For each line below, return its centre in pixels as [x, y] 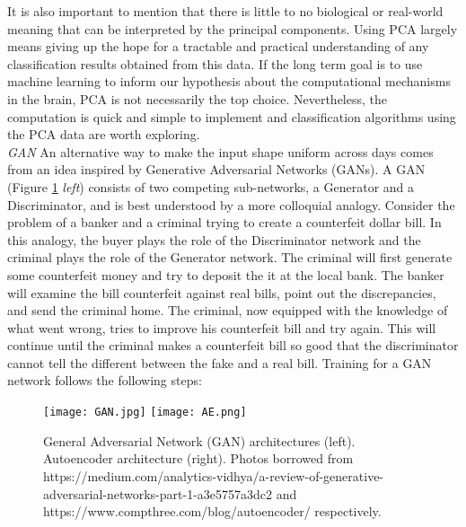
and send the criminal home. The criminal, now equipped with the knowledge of [228, 310]
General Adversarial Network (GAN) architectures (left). [199, 440]
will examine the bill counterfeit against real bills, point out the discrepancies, [222, 292]
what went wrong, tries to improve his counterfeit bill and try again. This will [222, 327]
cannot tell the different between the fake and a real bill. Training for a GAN [220, 362]
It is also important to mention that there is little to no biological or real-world [225, 11]
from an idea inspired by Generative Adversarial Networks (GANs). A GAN [216, 169]
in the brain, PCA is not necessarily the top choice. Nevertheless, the [197, 98]
